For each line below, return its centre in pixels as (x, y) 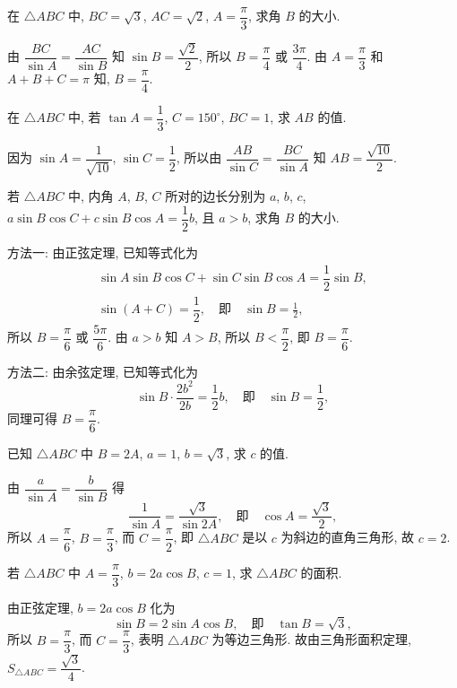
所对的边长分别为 (216, 196)
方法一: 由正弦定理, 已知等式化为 (103, 252)
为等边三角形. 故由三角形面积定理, (311, 639)
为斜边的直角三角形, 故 (348, 537)
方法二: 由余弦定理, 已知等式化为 (103, 371)
